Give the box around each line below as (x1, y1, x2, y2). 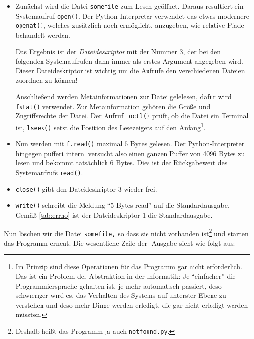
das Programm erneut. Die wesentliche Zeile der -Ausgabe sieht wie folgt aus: (4, 237, 235, 248)
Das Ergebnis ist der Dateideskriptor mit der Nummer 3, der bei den (15, 46, 221, 56)
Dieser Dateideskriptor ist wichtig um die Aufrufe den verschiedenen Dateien (15, 65, 245, 75)
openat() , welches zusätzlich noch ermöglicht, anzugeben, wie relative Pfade (15, 20, 244, 30)
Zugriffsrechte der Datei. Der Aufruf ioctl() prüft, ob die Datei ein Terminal (15, 111, 249, 121)
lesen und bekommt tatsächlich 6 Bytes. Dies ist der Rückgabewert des (15, 158, 228, 168)
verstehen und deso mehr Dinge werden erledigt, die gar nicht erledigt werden (15, 299, 248, 310)
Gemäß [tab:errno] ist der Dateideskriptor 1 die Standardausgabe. (15, 209, 212, 220)
